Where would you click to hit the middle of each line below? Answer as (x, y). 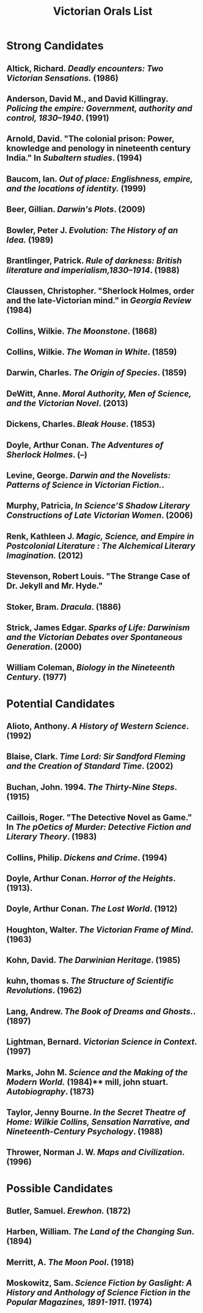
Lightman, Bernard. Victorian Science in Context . (102, 1042)
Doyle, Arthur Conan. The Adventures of (85, 445)
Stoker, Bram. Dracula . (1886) (64, 606)
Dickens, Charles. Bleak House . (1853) (81, 424)
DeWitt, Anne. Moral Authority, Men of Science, (99, 394)
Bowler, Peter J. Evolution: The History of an (92, 230)
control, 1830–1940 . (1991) (58, 118)
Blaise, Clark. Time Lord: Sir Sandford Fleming (96, 757)
